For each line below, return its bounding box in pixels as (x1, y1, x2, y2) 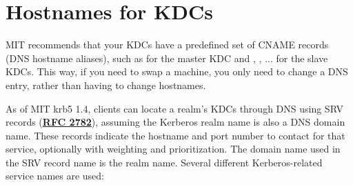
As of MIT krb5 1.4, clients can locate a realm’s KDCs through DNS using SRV (6, 101, 343, 115)
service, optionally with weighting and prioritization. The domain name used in (6, 142, 341, 156)
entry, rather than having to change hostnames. (6, 77, 206, 92)
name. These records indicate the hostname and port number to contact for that (6, 128, 345, 142)
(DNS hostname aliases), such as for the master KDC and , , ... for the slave (6, 50, 328, 65)
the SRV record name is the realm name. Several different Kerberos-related (6, 155, 323, 169)
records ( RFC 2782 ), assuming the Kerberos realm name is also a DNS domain (6, 115, 345, 129)
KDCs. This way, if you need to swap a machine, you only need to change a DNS (6, 64, 348, 79)
